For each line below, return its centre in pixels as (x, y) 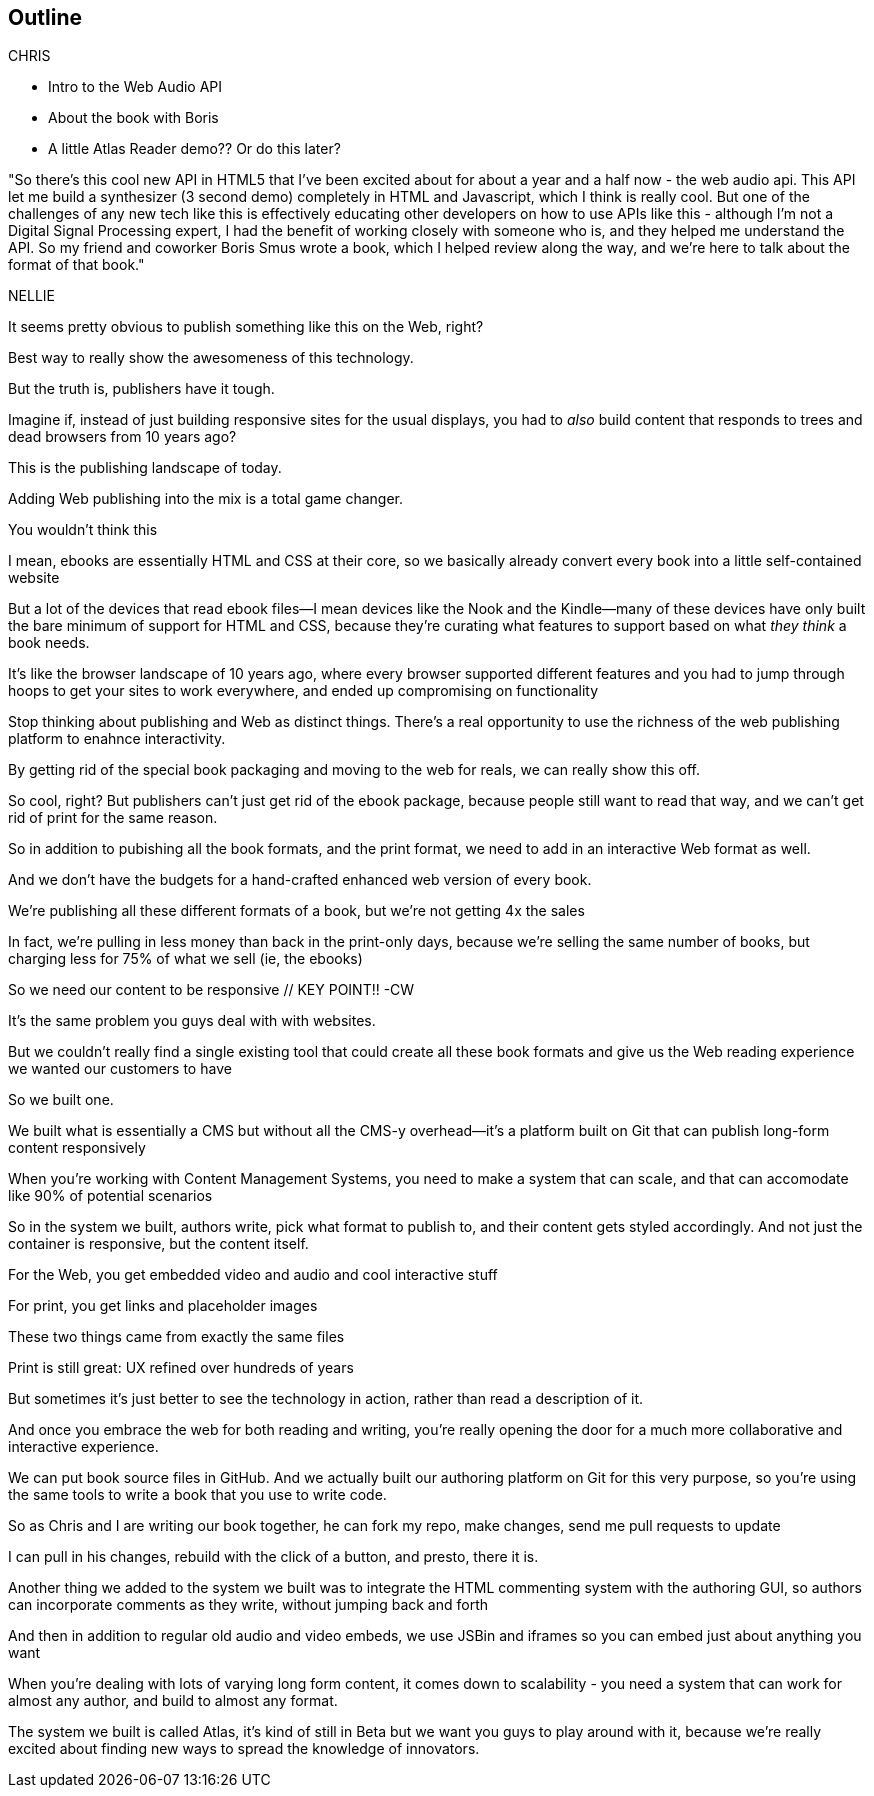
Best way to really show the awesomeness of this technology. (211, 358)
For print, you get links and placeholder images (163, 1306)
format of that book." (76, 265)
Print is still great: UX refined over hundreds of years (181, 1368)
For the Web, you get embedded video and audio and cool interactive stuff (253, 1275)
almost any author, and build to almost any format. (173, 1701)
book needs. (49, 643)
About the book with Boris (133, 118)
